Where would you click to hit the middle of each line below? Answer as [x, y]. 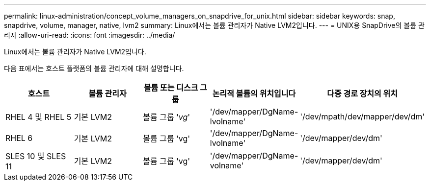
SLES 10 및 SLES [36, 156]
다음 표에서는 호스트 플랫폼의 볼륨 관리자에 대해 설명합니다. [94, 68]
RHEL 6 [19, 138]
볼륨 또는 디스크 [171, 88]
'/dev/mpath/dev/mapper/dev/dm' [362, 116]
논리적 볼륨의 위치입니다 [254, 93]
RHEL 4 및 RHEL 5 [39, 117]
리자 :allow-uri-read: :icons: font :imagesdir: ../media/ [90, 35]
